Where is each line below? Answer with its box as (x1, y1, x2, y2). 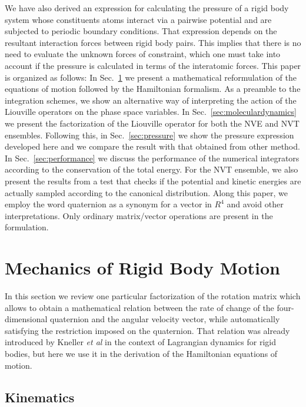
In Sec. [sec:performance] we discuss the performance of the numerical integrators (5, 151, 300, 164)
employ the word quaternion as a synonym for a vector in (5, 198, 212, 210)
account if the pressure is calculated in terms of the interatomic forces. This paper (5, 59, 301, 71)
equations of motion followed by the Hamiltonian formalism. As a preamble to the (5, 82, 301, 95)
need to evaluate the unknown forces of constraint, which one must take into (5, 48, 281, 60)
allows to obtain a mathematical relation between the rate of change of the (5, 301, 274, 313)
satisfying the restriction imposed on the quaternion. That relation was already (5, 324, 290, 336)
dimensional (5, 313, 48, 325)
